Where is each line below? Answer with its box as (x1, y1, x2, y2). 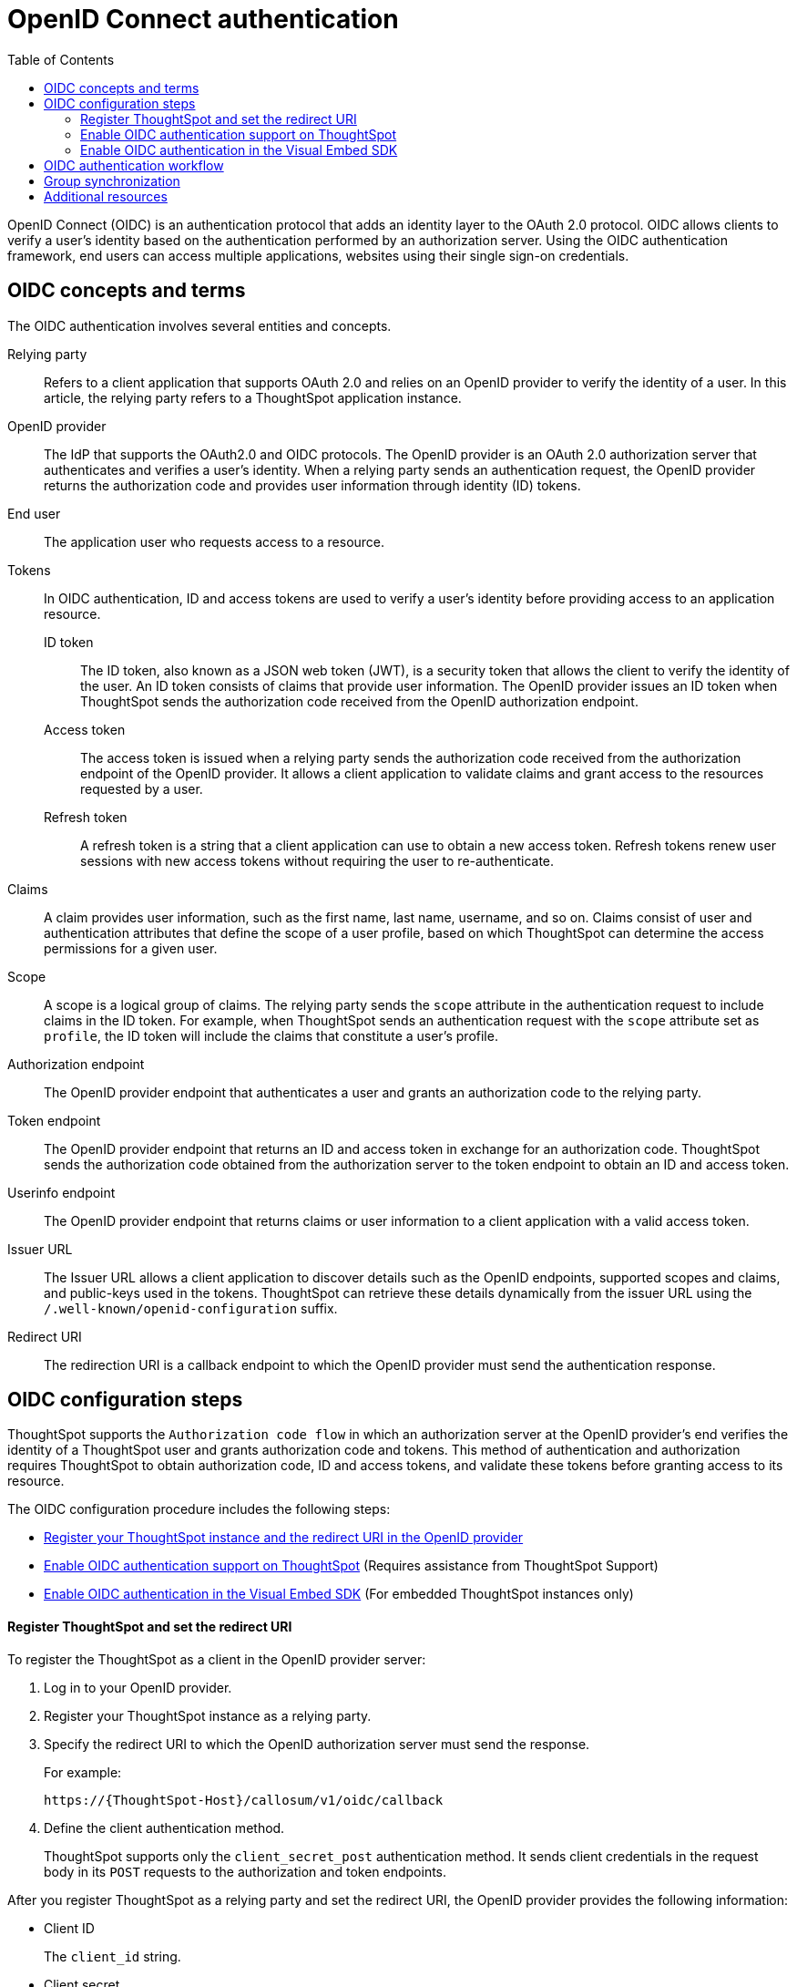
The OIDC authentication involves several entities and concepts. (7, 317, 392, 334)
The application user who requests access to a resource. (44, 533, 385, 550)
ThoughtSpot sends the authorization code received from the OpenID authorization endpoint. (80, 693, 639, 709)
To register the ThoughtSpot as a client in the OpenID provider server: (7, 1651, 426, 1667)
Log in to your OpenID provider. (44, 1679, 232, 1695)
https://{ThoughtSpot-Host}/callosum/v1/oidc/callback (44, 1792, 444, 1807)
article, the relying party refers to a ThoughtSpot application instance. (44, 389, 462, 406)
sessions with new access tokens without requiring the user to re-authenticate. (80, 852, 555, 869)
